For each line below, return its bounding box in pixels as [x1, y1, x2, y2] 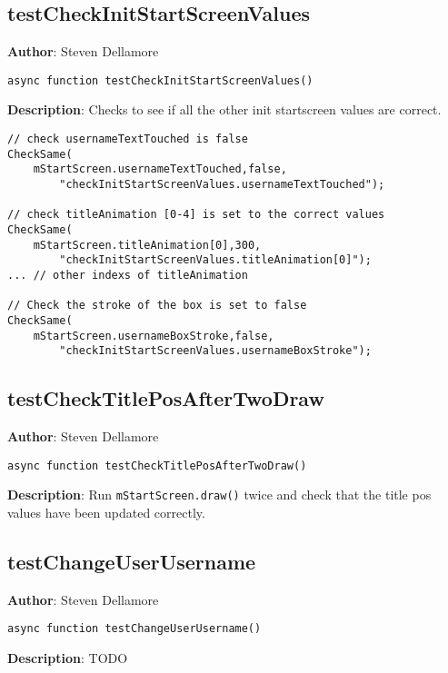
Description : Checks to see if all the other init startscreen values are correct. [7, 100, 442, 119]
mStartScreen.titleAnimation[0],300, [33, 238, 262, 252]
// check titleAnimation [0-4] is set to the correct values [7, 208, 385, 222]
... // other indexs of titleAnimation [7, 268, 248, 282]
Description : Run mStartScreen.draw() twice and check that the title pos [7, 485, 432, 504]
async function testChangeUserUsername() [7, 622, 262, 636]
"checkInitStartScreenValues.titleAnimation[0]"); [59, 253, 372, 267]
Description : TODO [7, 648, 128, 668]
